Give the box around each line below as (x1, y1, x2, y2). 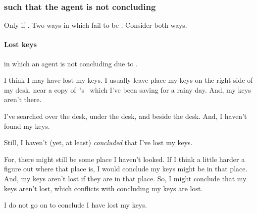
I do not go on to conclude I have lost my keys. (4, 200, 147, 210)
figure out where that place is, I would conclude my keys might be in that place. (4, 163, 248, 174)
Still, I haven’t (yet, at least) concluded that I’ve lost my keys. (4, 137, 193, 148)
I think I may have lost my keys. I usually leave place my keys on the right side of (4, 75, 253, 85)
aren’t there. (4, 94, 42, 105)
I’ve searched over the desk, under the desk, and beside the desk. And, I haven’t (4, 110, 247, 121)
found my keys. (4, 120, 50, 131)
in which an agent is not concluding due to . (4, 58, 138, 68)
